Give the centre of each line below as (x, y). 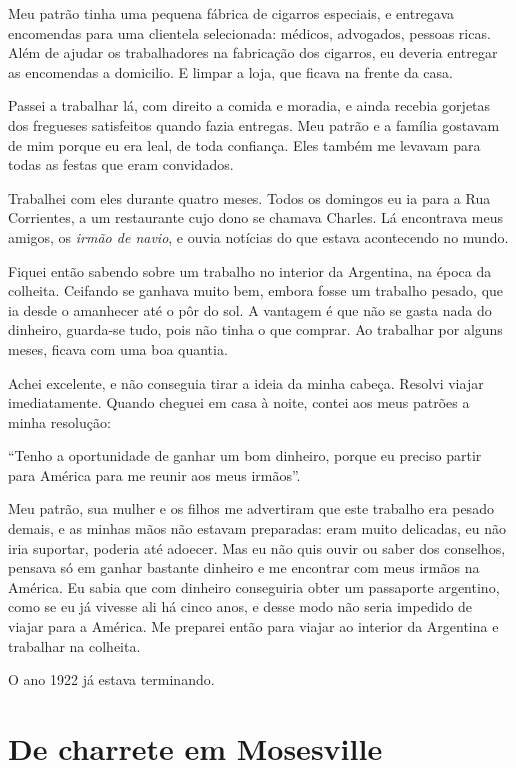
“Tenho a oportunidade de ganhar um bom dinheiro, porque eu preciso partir (245, 455)
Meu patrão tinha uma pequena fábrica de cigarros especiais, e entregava (231, 13)
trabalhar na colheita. (74, 645)
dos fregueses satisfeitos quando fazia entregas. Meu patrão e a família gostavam (254, 124)
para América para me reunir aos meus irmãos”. (154, 474)
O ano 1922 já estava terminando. (111, 679)
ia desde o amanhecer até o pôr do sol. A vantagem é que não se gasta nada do (250, 309)
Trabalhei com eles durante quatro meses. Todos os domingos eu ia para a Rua (249, 197)
